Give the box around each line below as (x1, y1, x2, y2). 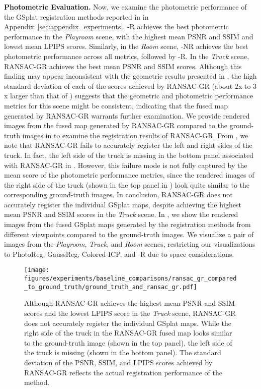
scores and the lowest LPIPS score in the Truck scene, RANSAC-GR (24, 308, 236, 318)
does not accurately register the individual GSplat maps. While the (24, 317, 231, 328)
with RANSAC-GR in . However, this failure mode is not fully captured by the (4, 159, 247, 170)
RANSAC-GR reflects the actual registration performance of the (24, 367, 222, 377)
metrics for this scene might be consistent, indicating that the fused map (4, 100, 228, 110)
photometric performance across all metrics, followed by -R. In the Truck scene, (4, 50, 249, 61)
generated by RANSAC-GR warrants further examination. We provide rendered (4, 110, 250, 121)
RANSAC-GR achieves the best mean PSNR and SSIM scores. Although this (4, 61, 242, 71)
